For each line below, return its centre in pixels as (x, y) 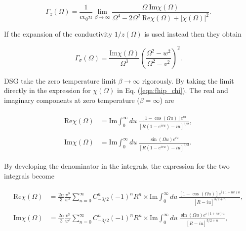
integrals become (29, 175)
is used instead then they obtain (193, 34)
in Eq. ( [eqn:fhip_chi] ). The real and (173, 90)
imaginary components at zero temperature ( (72, 100)
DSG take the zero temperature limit (60, 80)
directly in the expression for (47, 90)
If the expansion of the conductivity (58, 34)
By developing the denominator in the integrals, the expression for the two (117, 166)
